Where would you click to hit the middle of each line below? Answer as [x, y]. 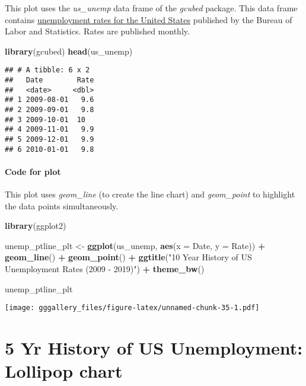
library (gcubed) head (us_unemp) [69, 51]
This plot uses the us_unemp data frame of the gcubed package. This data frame [151, 8]
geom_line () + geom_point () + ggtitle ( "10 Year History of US [128, 257]
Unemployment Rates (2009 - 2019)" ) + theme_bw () [105, 269]
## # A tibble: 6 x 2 [47, 70]
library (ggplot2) [36, 226]
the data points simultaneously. [62, 205]
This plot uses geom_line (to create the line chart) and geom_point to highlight [150, 194]
